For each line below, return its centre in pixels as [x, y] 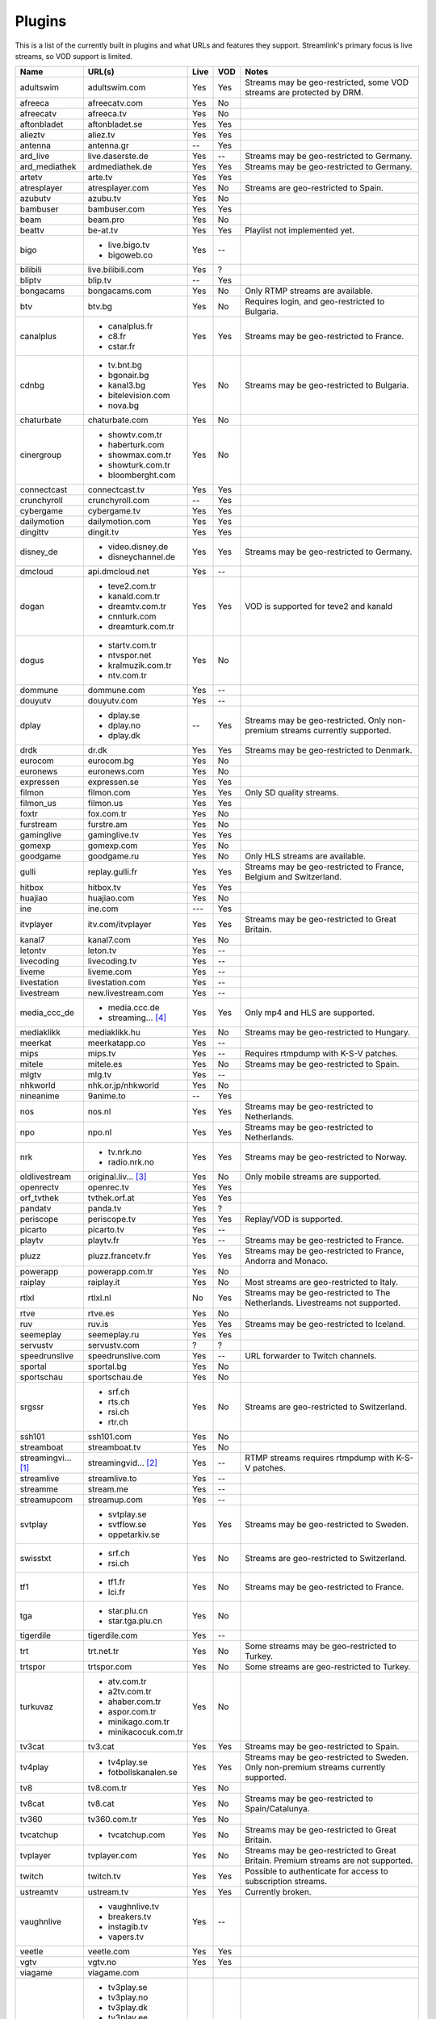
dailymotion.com [119, 522]
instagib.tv [128, 1927]
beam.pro [106, 220]
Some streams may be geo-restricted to [321, 1646]
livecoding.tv [112, 961]
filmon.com [109, 793]
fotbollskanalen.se [143, 1773]
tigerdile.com [113, 1635]
